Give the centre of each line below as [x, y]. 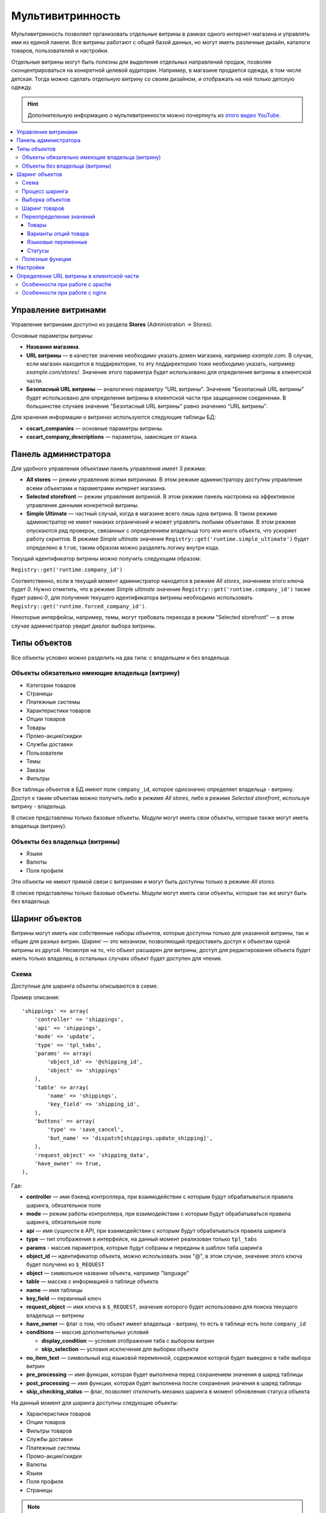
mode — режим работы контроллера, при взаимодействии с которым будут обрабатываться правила [158, 1214]
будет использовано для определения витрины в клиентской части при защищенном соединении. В [156, 398]
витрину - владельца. [39, 806]
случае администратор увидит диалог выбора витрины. [84, 626]
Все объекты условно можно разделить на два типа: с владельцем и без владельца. [121, 657]
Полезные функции [47, 259]
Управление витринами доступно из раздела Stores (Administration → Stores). [112, 324]
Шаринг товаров [43, 208]
